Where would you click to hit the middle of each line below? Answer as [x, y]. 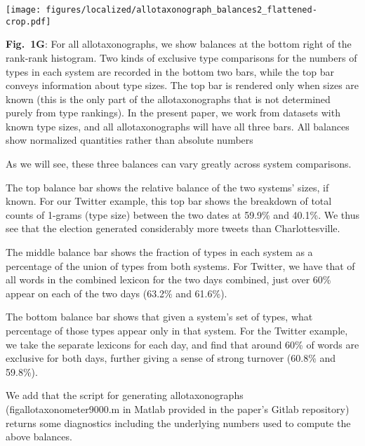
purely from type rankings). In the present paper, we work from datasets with [173, 113]
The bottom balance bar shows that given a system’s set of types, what [159, 317]
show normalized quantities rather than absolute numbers [130, 140]
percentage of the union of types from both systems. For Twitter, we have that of [180, 265]
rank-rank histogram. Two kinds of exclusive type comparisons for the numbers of [181, 57]
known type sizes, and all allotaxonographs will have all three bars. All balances [178, 126]
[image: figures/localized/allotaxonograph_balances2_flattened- [161, 10]
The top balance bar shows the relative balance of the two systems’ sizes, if [167, 187]
